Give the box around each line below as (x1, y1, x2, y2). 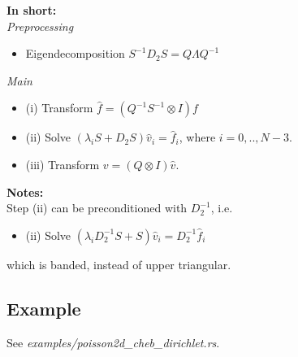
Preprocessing (6, 17, 74, 34)
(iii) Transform (25, 155, 100, 172)
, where (179, 128, 216, 146)
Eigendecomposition (25, 45, 125, 62)
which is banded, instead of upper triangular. (6, 255, 231, 272)
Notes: (6, 183, 44, 200)
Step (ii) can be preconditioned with (6, 199, 188, 216)
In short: (6, 2, 57, 18)
